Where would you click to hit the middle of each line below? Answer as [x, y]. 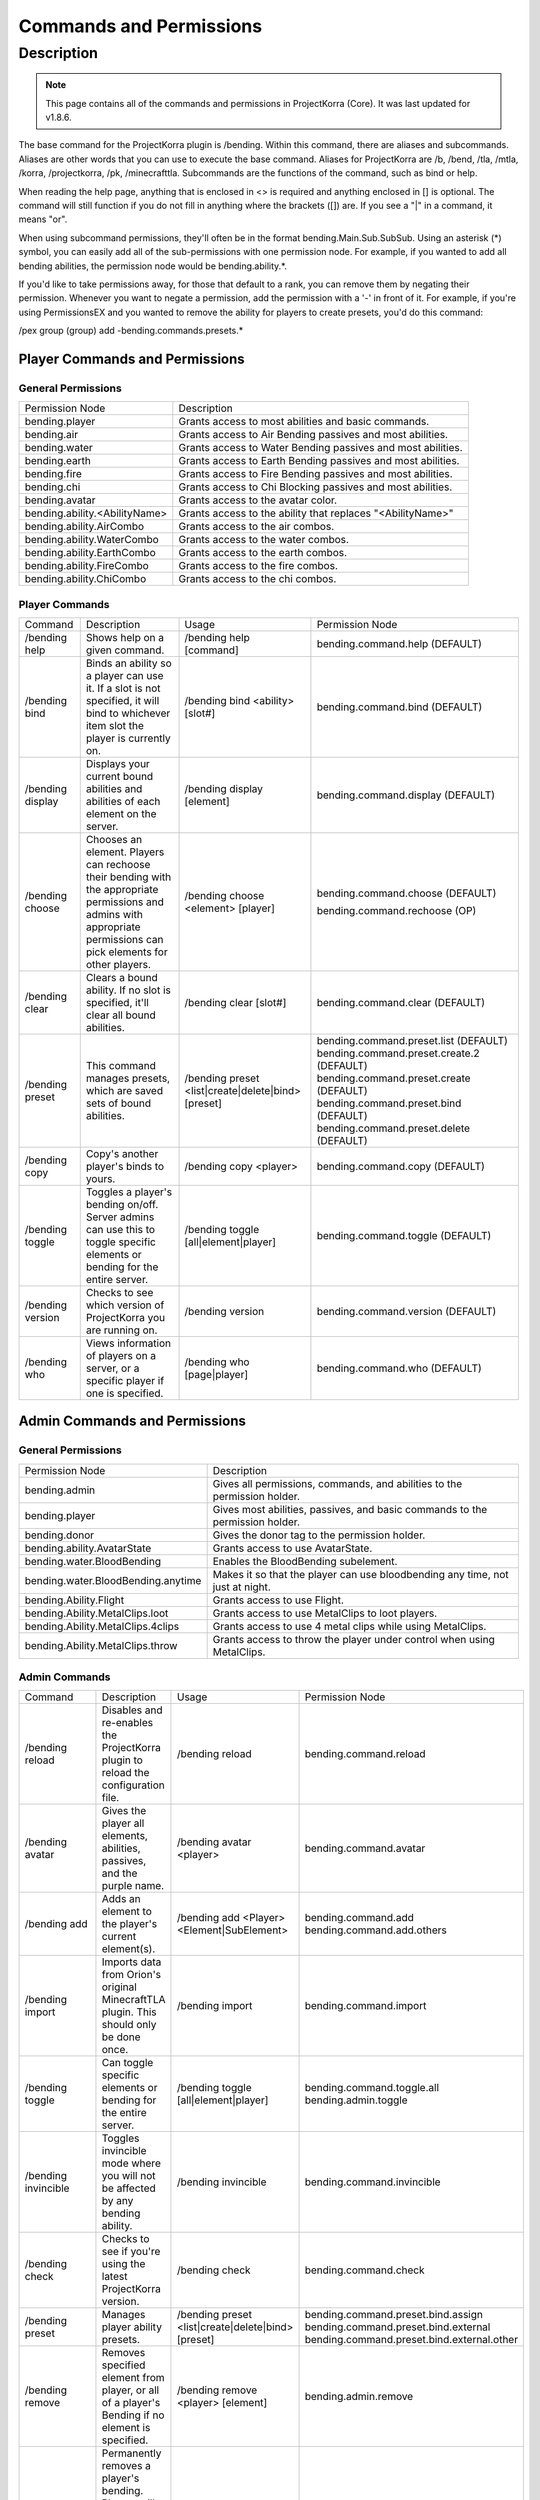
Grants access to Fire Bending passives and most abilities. [316, 474]
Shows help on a [125, 637]
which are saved [124, 1090]
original [119, 1987]
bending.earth [58, 461]
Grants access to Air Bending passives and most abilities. [313, 435]
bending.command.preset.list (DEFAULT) [412, 1040]
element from [133, 2378]
